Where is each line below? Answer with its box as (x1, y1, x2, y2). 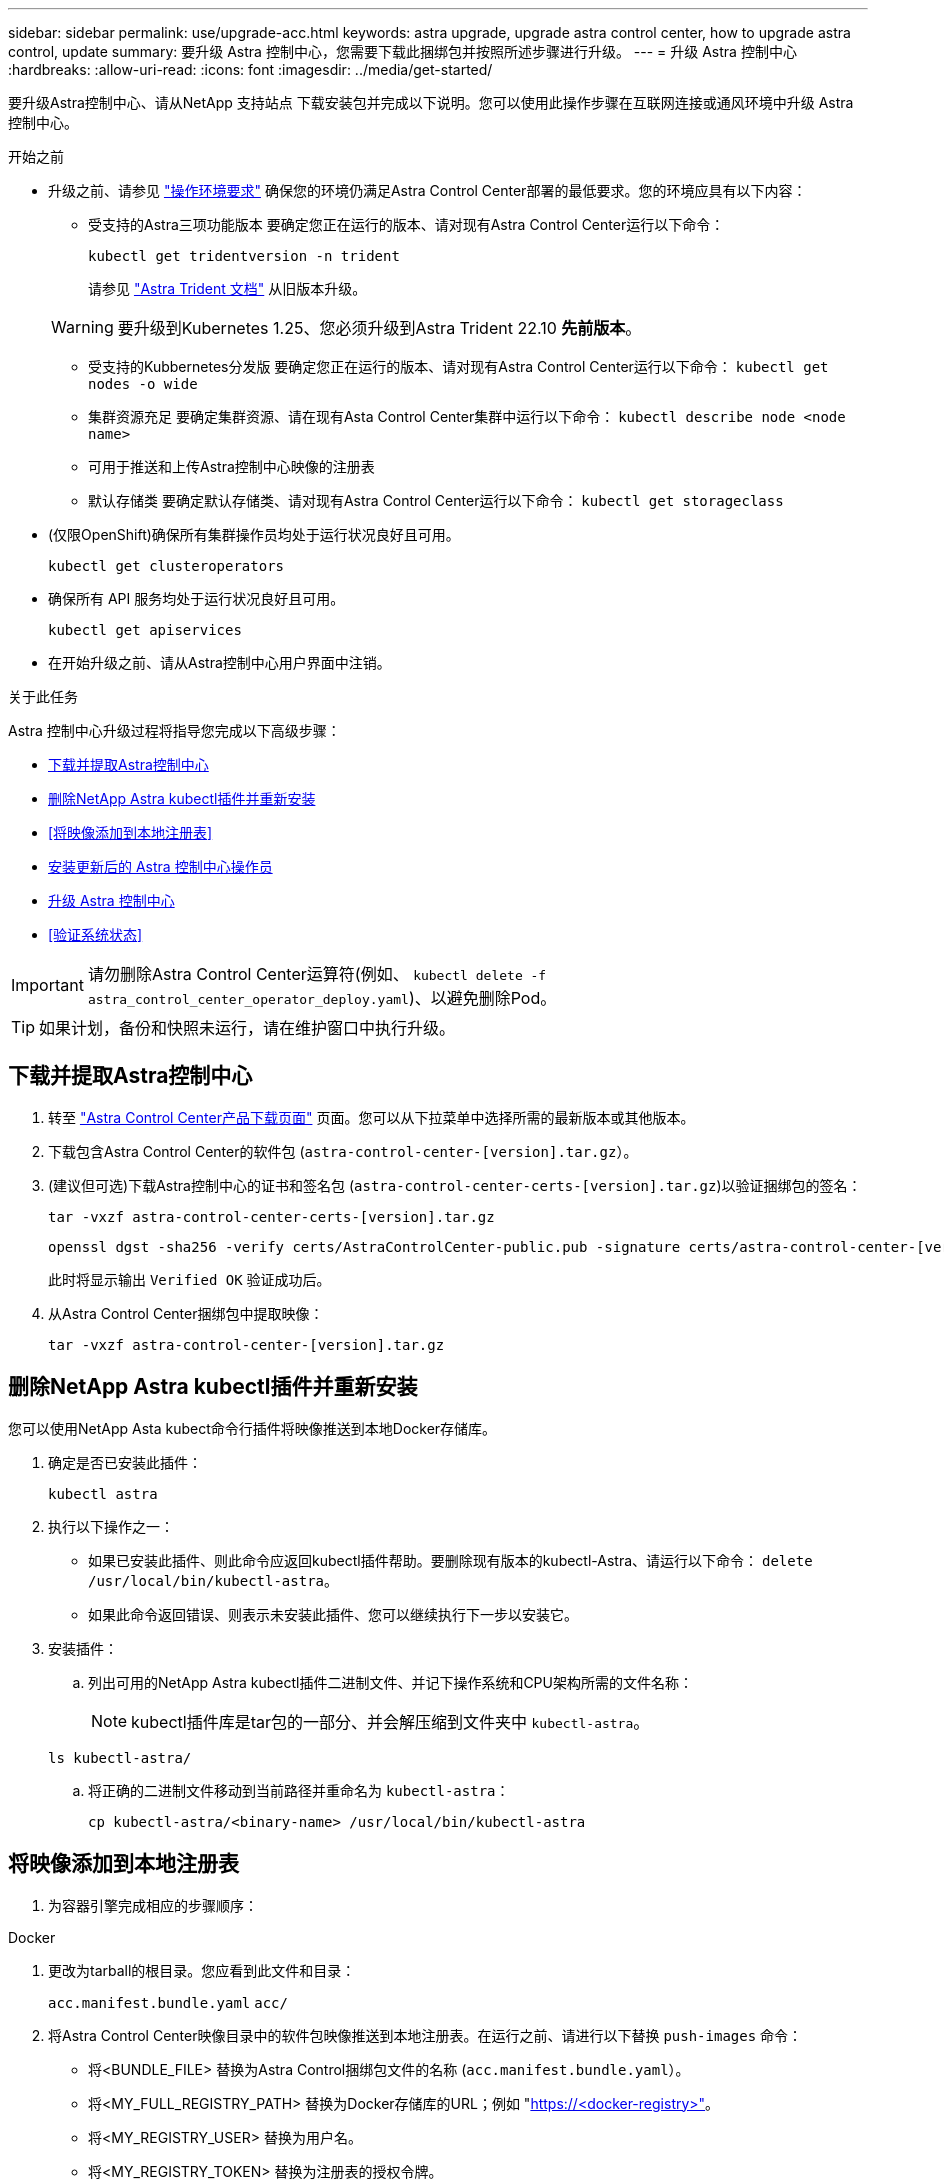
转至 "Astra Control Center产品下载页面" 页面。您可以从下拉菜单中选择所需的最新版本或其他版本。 (48, 1108, 695, 1126)
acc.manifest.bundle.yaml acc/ (48, 1994, 288, 2011)
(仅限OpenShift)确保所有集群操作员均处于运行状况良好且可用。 (48, 526, 460, 543)
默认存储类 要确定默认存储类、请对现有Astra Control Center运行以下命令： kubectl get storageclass (88, 492, 784, 509)
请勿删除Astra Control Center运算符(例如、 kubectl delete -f (87, 964, 547, 984)
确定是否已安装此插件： (48, 1453, 202, 1471)
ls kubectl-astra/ (48, 1749, 192, 1766)
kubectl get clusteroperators (48, 558, 285, 574)
